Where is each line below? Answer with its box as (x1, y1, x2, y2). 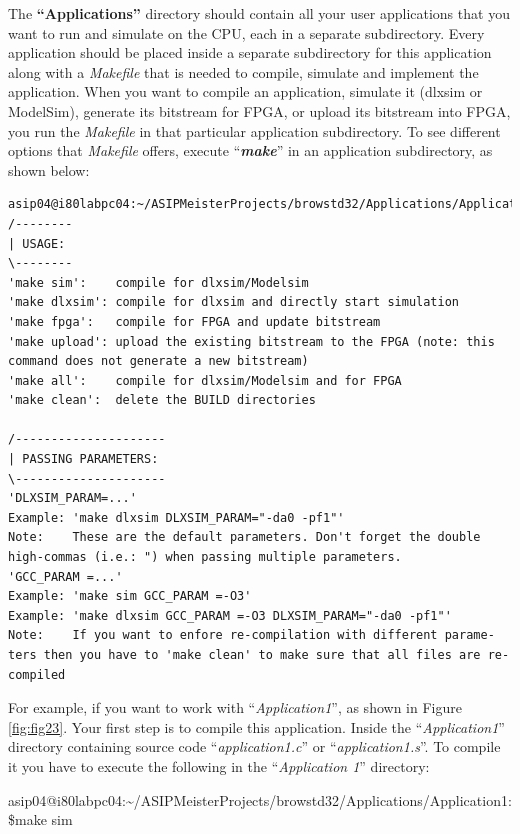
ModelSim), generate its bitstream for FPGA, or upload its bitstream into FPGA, (8, 100, 511, 121)
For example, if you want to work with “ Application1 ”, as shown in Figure (8, 697, 462, 718)
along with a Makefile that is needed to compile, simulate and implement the (8, 61, 479, 82)
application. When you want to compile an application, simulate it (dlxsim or (8, 81, 483, 102)
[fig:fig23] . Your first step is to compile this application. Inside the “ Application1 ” (8, 716, 505, 737)
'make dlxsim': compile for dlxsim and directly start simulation (8, 295, 460, 310)
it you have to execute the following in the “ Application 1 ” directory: (8, 755, 430, 776)
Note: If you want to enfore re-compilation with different (8, 628, 438, 643)
